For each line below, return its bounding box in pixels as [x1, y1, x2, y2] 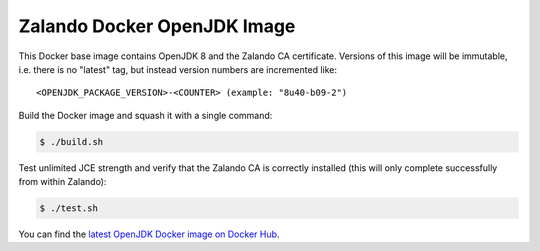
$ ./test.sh [39, 203, 99, 214]
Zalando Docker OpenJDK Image [18, 15, 296, 37]
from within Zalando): [18, 176, 107, 188]
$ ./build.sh [39, 136, 104, 147]
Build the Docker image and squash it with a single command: [18, 109, 273, 121]
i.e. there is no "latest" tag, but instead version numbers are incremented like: [18, 63, 338, 75]
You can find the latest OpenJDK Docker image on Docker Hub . [18, 228, 280, 240]
